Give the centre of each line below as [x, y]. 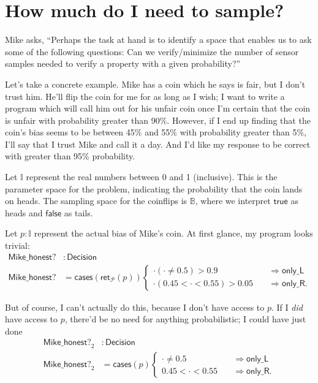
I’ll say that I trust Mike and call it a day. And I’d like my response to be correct [158, 144]
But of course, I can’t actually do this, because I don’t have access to [135, 307]
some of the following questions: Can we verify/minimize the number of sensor [152, 51]
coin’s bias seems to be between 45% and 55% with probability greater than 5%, [156, 132]
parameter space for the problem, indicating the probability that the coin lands [154, 188]
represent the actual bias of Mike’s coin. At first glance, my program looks [173, 233]
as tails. [78, 212]
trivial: [17, 245]
